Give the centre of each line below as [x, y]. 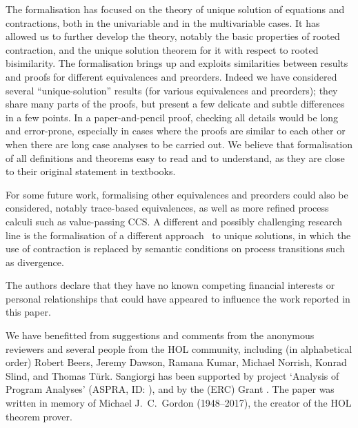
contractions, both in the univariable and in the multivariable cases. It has [163, 22]
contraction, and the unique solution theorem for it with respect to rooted [162, 49]
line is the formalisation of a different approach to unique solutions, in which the [178, 235]
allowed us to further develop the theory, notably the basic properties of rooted [173, 36]
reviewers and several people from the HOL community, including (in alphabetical [179, 348]
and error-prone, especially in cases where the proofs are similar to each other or [176, 131]
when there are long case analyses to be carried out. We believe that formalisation [179, 144]
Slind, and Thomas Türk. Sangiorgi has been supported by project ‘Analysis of [172, 375]
